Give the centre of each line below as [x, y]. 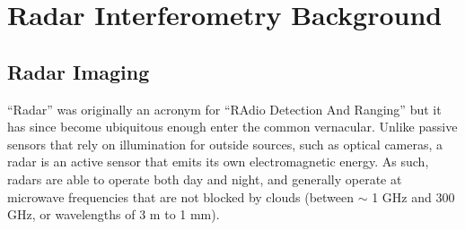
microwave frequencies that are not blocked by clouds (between [181, 196]
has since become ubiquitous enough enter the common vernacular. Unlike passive [232, 127]
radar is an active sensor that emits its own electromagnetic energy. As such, [218, 162]
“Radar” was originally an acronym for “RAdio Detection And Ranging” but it [224, 109]
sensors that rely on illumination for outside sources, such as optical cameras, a [225, 144]
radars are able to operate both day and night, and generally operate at [205, 179]
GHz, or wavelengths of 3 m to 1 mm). [114, 214]
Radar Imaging [79, 71]
